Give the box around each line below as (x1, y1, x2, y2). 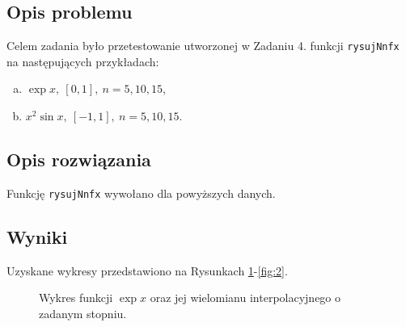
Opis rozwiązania (6, 147, 151, 172)
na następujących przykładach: (6, 52, 159, 69)
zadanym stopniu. (39, 304, 127, 321)
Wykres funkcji (39, 289, 113, 306)
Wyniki (6, 224, 68, 249)
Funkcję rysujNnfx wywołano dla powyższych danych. (6, 184, 276, 201)
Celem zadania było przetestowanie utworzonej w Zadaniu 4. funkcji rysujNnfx (6, 37, 400, 54)
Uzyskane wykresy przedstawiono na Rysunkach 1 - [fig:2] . (6, 262, 288, 279)
